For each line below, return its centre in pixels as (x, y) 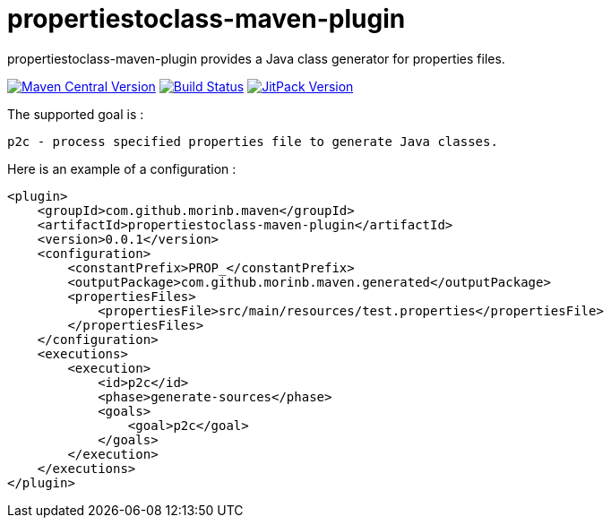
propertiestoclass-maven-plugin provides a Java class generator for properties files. (256, 58)
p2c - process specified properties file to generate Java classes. (253, 141)
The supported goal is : (76, 114)
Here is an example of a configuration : (122, 168)
